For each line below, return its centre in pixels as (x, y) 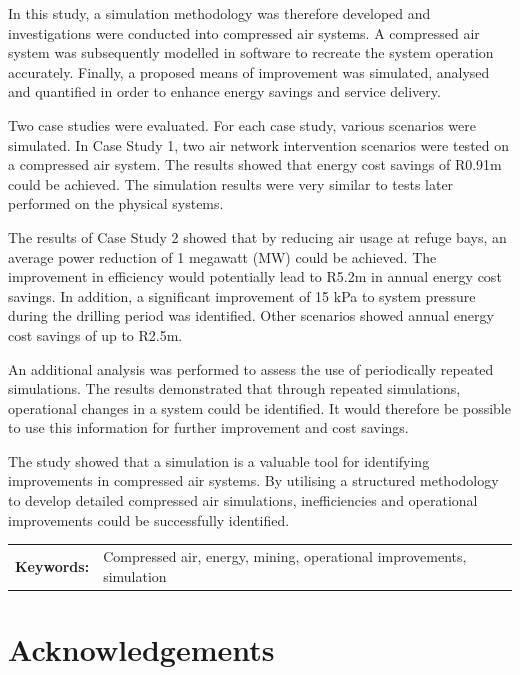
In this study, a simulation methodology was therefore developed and (219, 13)
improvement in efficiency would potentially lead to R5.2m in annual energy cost (255, 276)
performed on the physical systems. (116, 203)
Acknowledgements (141, 648)
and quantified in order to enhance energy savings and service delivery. (224, 91)
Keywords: (52, 565)
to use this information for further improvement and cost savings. (208, 427)
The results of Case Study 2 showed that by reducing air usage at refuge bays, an (257, 236)
